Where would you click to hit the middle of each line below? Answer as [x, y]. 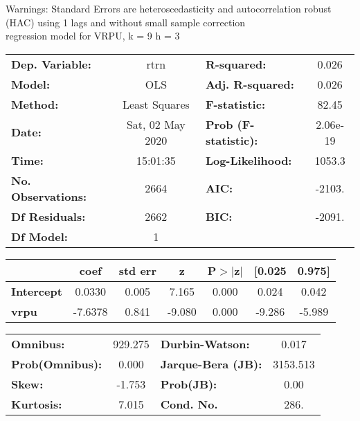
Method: [35, 104]
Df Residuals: [48, 216]
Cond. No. [189, 404]
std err [137, 270]
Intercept [37, 291]
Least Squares [156, 104]
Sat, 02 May [156, 124]
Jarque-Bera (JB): [211, 364]
